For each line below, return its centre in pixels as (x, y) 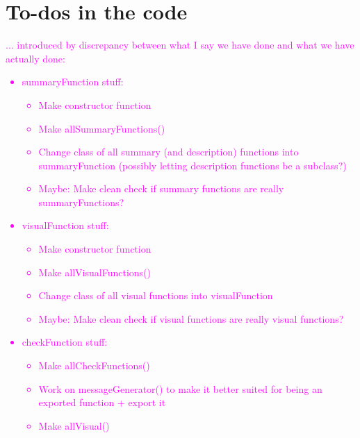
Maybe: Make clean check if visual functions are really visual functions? (191, 318)
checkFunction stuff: (65, 342)
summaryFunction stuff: (73, 82)
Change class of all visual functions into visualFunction (156, 295)
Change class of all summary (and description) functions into (169, 152)
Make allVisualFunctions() (95, 272)
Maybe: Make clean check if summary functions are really (161, 188)
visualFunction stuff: (65, 225)
